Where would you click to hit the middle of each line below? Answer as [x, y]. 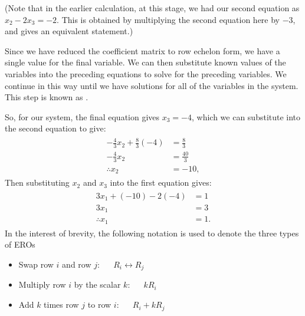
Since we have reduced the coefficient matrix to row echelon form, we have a [142, 50]
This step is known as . [47, 97]
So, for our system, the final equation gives [82, 116]
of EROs [20, 244]
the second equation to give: [55, 128]
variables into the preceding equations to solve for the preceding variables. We [146, 73]
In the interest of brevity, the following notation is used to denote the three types [152, 233]
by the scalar [97, 284]
